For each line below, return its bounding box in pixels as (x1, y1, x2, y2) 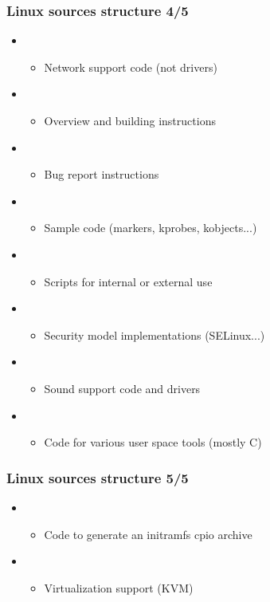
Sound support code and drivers (44, 380, 201, 396)
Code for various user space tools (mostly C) (44, 434, 262, 451)
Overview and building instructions (44, 112, 216, 128)
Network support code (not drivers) (44, 58, 217, 75)
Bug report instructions (44, 166, 159, 183)
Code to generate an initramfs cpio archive (44, 525, 252, 542)
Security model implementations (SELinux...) (44, 326, 265, 343)
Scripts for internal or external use (44, 273, 213, 289)
